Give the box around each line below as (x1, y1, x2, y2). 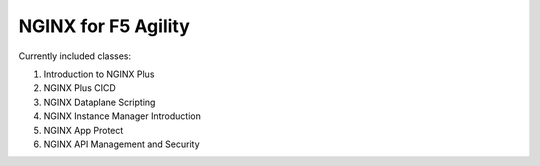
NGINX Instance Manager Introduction (43, 110, 202, 122)
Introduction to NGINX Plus (43, 68, 155, 80)
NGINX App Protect (43, 124, 124, 136)
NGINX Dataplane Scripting (43, 96, 156, 108)
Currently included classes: (18, 50, 132, 62)
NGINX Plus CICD (43, 82, 117, 94)
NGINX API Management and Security (43, 138, 200, 150)
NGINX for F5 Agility (18, 15, 190, 37)
